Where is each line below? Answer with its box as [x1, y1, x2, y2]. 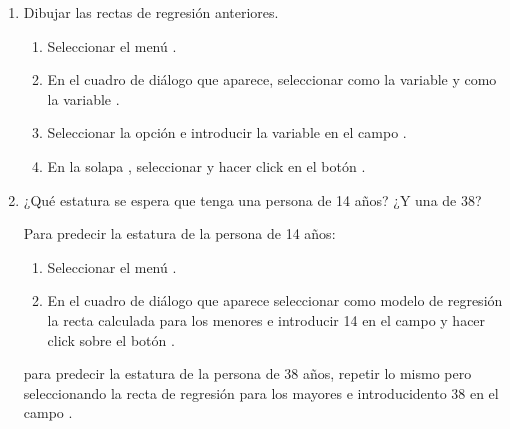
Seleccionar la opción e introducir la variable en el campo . [47, 122, 407, 143]
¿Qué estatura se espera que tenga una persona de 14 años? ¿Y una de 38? [23, 189, 482, 210]
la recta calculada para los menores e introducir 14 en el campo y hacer [47, 309, 486, 330]
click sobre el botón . [47, 329, 175, 350]
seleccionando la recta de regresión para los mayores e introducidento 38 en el [23, 382, 499, 403]
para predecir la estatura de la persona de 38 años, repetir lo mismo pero [23, 363, 472, 384]
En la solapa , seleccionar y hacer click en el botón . [47, 155, 366, 176]
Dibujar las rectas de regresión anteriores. [23, 2, 279, 22]
